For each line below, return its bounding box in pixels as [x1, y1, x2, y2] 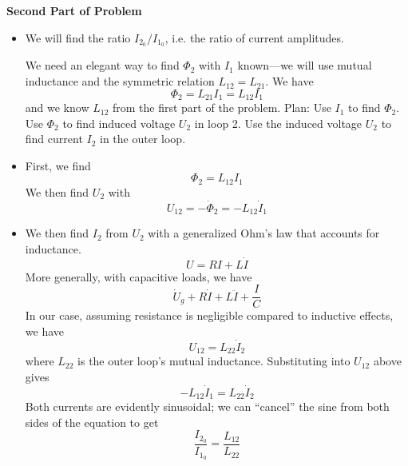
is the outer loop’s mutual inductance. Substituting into [77, 352, 351, 369]
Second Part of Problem [6, 2, 142, 18]
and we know [25, 99, 89, 116]
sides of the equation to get [25, 413, 159, 430]
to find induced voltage [62, 114, 176, 131]
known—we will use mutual [237, 57, 372, 74]
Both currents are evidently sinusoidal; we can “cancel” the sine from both [25, 397, 390, 414]
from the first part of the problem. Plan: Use [112, 99, 331, 116]
